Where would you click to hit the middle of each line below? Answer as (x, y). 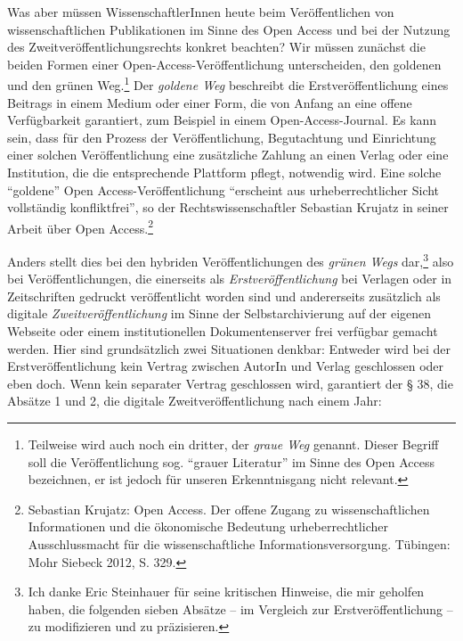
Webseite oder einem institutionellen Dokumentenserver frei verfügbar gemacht (223, 331)
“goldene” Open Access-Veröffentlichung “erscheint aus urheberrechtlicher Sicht (223, 189)
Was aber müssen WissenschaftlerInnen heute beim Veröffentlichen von (201, 12)
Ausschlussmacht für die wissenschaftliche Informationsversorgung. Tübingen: (239, 544)
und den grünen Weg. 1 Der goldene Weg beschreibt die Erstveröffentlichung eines (228, 84)
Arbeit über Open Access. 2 (80, 226)
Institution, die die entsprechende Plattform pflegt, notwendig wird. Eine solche (224, 172)
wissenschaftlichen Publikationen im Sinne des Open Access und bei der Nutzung (229, 29)
